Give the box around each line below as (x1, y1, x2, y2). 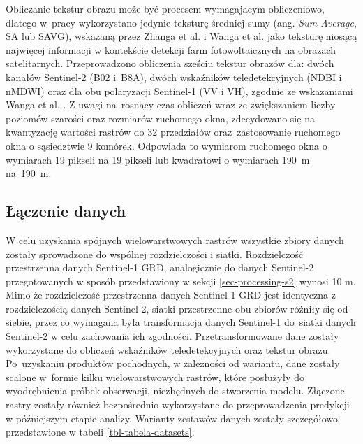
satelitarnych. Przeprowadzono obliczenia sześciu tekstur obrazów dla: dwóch (6, 56, 334, 71)
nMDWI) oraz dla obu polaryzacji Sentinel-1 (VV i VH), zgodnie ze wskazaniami (6, 83, 353, 98)
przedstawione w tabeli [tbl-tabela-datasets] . (6, 424, 195, 439)
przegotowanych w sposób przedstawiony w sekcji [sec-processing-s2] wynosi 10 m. (6, 273, 356, 288)
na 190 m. (6, 166, 52, 180)
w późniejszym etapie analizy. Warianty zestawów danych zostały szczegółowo (6, 410, 338, 425)
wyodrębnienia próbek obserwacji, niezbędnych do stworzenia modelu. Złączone (6, 383, 345, 398)
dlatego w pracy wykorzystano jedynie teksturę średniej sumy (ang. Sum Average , (6, 15, 357, 29)
